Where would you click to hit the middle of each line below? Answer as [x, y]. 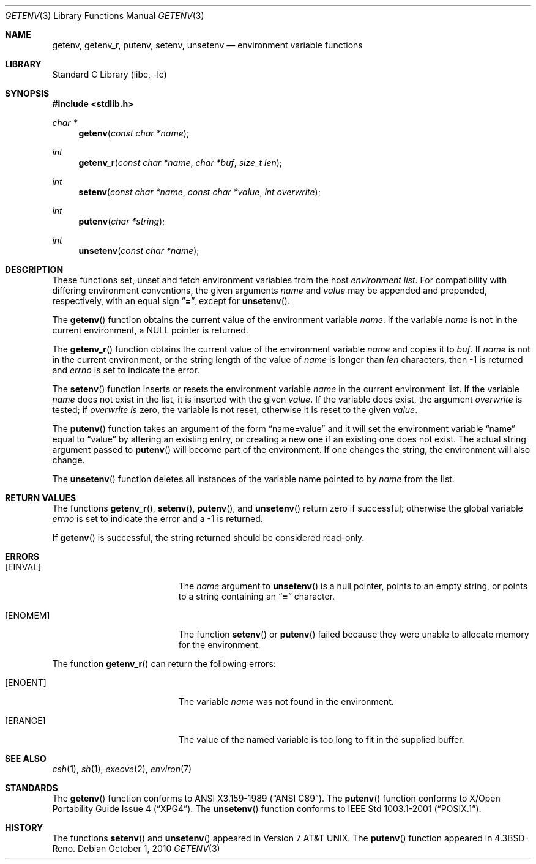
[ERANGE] [25, 721]
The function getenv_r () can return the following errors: [164, 664]
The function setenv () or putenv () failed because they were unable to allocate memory [354, 634]
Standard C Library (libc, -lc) [110, 74]
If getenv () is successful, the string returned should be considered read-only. [208, 538]
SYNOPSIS [27, 93]
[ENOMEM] [28, 615]
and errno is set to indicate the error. [126, 370]
